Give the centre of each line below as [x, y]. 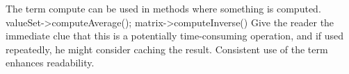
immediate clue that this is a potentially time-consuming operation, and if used [175, 36]
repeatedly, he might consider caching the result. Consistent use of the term [167, 49]
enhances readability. [50, 63]
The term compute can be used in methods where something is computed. [163, 8]
